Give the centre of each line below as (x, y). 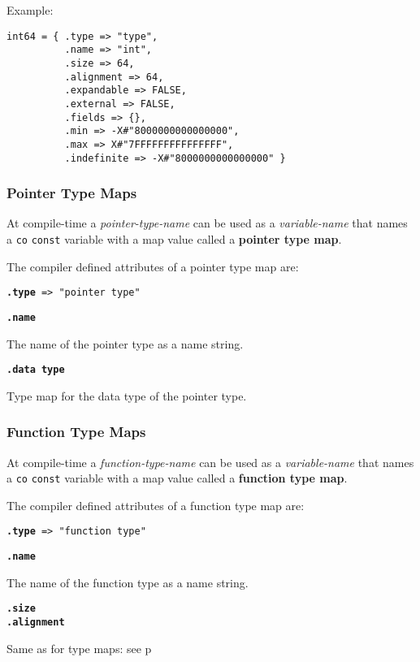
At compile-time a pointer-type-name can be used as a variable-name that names (207, 223)
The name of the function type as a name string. (128, 582)
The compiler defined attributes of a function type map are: (156, 505)
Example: (30, 10)
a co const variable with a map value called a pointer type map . (174, 238)
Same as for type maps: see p (79, 648)
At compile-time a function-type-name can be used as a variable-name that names (210, 462)
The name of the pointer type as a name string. (125, 343)
